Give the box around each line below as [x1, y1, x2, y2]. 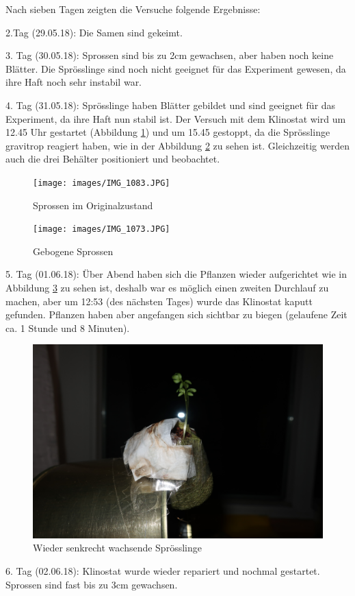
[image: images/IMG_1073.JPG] [33, 224, 170, 235]
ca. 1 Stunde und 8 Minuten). [5, 320, 130, 335]
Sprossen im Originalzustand [33, 198, 153, 212]
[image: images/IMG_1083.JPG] [33, 178, 170, 188]
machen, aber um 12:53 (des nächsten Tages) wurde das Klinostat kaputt [5, 294, 313, 308]
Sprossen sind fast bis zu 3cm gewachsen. [5, 577, 178, 591]
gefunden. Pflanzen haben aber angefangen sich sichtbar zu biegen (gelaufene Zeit [5, 307, 347, 322]
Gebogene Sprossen [33, 243, 114, 258]
